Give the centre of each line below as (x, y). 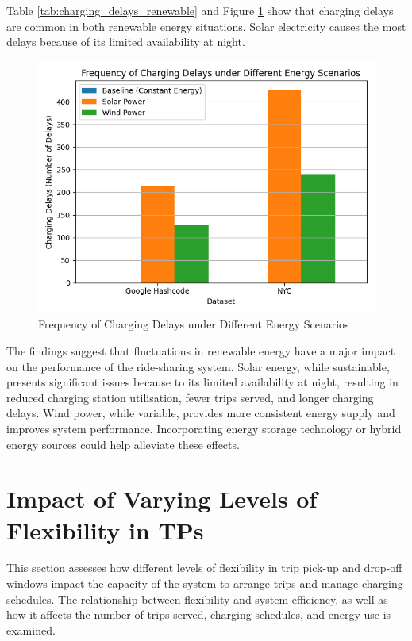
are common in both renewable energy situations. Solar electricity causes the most (206, 26)
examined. (31, 629)
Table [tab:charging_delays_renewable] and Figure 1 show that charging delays (200, 10)
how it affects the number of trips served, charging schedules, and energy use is (199, 614)
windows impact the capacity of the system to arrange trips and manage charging (205, 583)
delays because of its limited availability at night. (126, 42)
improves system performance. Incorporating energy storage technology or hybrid (204, 428)
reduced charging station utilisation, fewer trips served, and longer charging (190, 397)
